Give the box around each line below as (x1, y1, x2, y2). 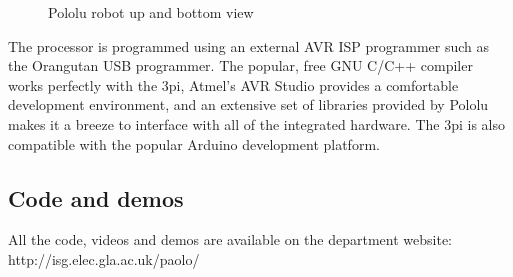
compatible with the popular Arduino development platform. (8, 133, 380, 154)
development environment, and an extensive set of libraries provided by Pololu (8, 94, 489, 115)
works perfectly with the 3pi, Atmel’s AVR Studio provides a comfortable (8, 74, 459, 95)
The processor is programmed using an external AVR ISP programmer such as (8, 35, 490, 56)
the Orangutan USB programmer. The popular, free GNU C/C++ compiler (8, 55, 473, 76)
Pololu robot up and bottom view (48, 2, 254, 22)
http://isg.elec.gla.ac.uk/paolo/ (8, 248, 200, 269)
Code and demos (8, 182, 184, 213)
